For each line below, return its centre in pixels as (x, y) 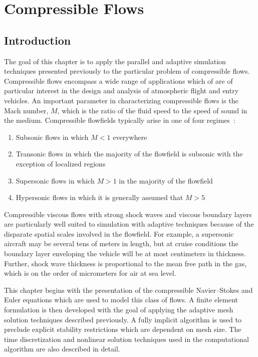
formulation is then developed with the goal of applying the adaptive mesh (119, 310)
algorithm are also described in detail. (62, 349)
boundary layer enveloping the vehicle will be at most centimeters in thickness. (125, 253)
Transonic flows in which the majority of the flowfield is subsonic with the (129, 154)
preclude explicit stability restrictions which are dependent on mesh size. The (123, 329)
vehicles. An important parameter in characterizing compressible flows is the (121, 100)
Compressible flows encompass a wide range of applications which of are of (118, 80)
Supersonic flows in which (55, 180)
